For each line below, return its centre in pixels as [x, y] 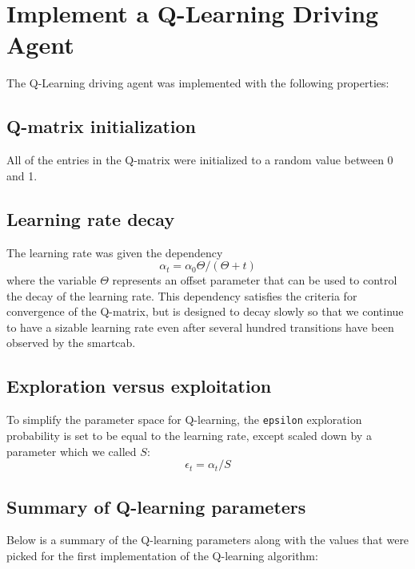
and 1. [22, 175]
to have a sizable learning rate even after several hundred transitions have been [200, 327]
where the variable [52, 280]
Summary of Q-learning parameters [156, 506]
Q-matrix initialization [101, 126]
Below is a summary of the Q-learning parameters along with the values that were [208, 540]
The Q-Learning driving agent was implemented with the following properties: [198, 83]
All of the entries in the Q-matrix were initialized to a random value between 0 [200, 160]
